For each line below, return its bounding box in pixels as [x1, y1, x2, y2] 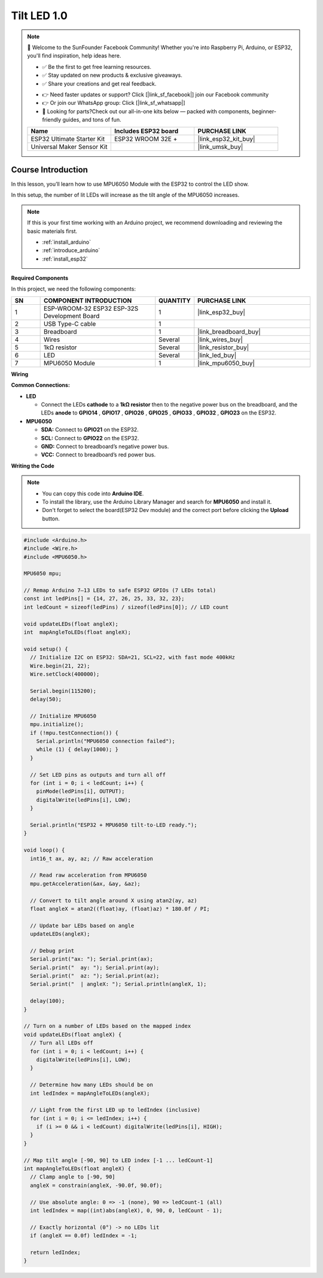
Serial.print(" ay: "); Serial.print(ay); [30, 964, 160, 971]
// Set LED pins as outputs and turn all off [30, 771, 166, 778]
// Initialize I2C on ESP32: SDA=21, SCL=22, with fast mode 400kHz [30, 654, 236, 661]
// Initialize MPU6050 [30, 713, 97, 719]
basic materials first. [27, 228, 78, 235]
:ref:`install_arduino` [42, 238, 92, 246]
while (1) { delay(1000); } [36, 746, 119, 753]
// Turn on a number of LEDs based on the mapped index [23, 1023, 191, 1029]
